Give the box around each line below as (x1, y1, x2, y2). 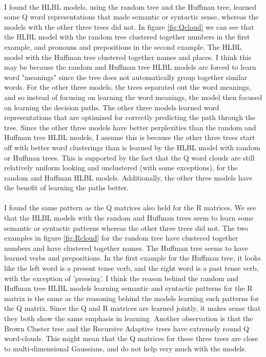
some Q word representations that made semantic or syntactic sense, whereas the (4, 11, 259, 22)
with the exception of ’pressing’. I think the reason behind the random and (4, 272, 238, 283)
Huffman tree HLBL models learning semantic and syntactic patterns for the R (4, 283, 253, 293)
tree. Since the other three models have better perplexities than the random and (4, 122, 256, 132)
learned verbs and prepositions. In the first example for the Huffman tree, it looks (4, 252, 261, 263)
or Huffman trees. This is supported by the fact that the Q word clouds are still (4, 152, 255, 163)
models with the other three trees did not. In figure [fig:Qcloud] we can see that (4, 21, 254, 32)
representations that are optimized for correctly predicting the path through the (4, 112, 256, 123)
